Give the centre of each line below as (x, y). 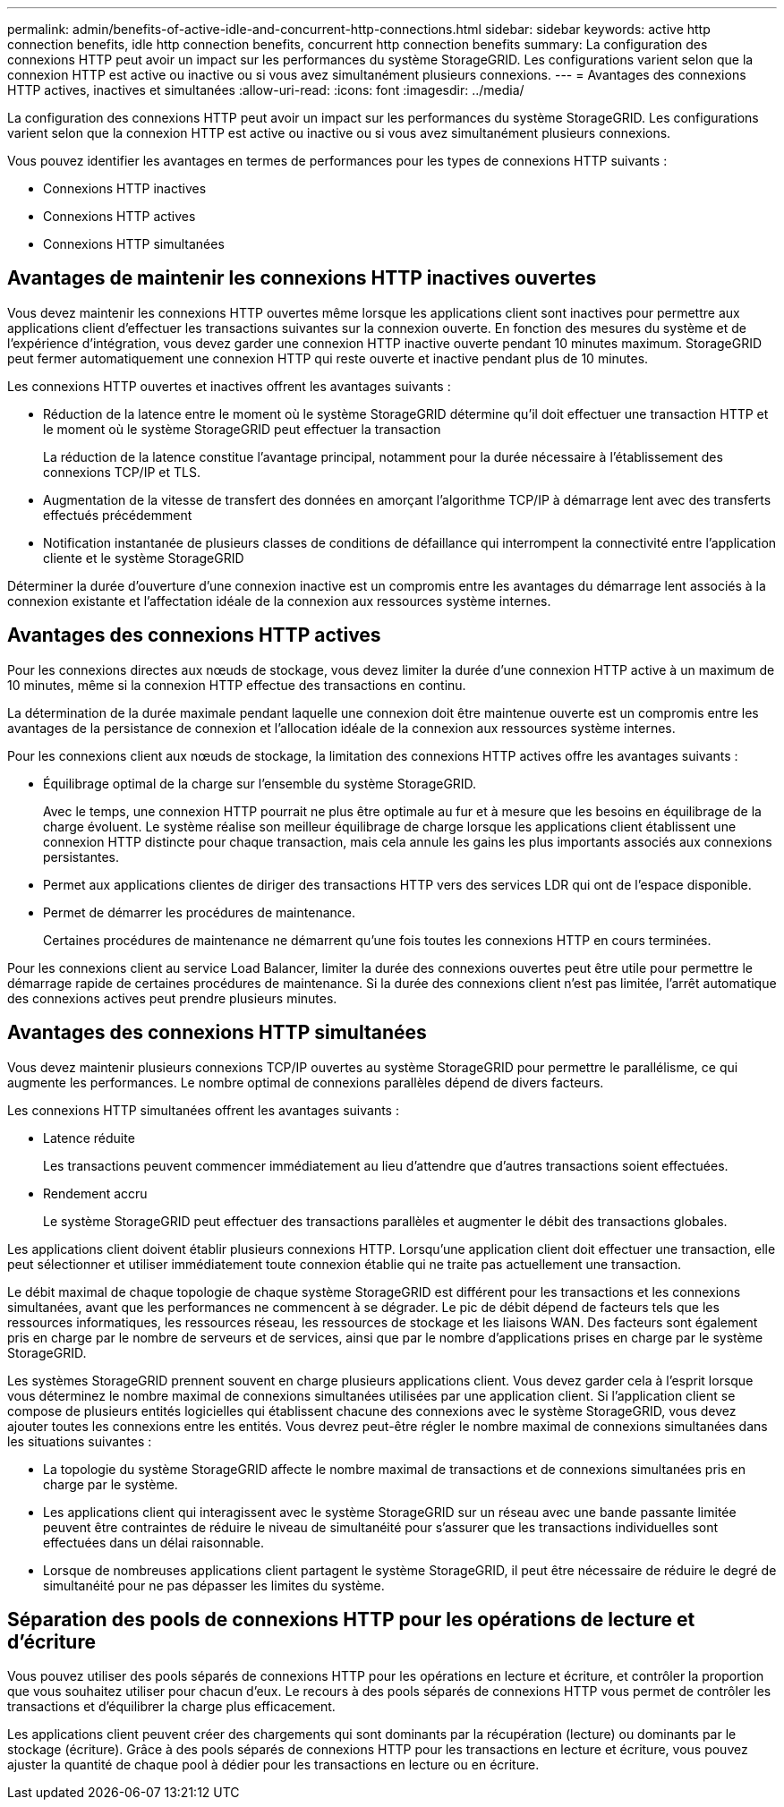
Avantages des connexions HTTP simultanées (217, 1033)
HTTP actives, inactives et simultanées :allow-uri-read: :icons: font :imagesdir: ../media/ (266, 90)
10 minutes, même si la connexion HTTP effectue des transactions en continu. (237, 685)
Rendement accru (95, 1193)
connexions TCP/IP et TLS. (122, 472)
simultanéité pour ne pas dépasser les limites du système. (214, 1585)
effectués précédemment (118, 515)
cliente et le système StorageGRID (144, 558)
